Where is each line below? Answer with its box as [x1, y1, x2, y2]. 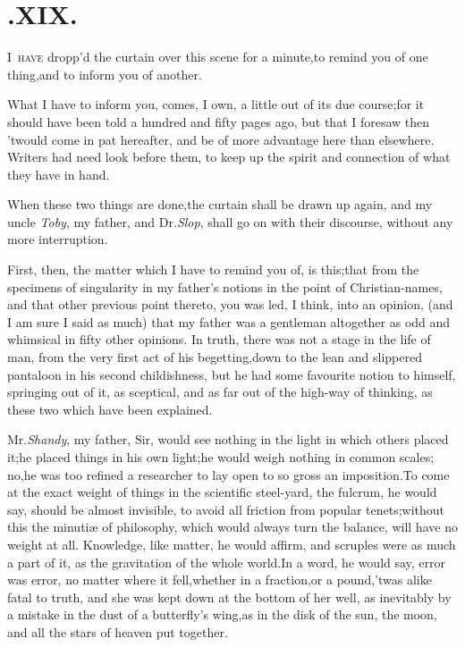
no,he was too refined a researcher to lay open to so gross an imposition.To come [7, 465, 450, 483]
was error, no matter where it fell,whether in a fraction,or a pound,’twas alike [7, 570, 432, 589]
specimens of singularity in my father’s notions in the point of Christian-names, [7, 277, 443, 296]
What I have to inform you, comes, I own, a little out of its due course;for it [7, 95, 425, 113]
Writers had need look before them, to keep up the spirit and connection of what [7, 147, 451, 166]
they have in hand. [7, 164, 110, 183]
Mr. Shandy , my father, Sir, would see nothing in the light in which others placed [7, 430, 449, 449]
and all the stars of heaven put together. [7, 622, 228, 641]
